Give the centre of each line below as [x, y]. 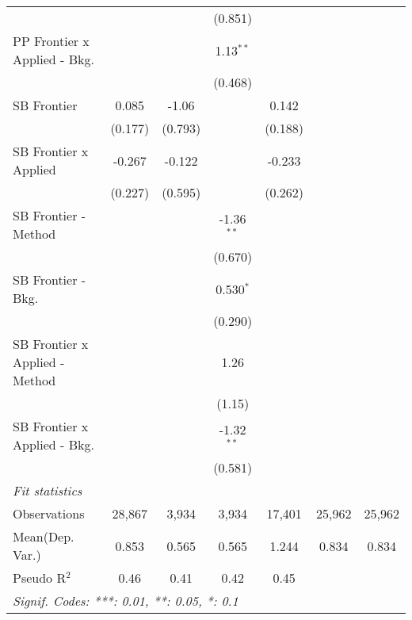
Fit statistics [48, 490]
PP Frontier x [51, 41]
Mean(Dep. [44, 536]
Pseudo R [40, 578]
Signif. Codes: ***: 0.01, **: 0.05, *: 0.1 [126, 601]
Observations [49, 513]
